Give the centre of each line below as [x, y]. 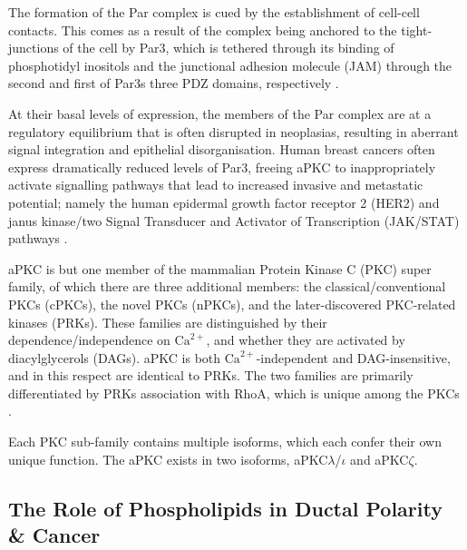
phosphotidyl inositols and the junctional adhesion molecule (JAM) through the [230, 65]
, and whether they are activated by [306, 340]
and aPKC [379, 459]
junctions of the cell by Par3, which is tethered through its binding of [201, 48]
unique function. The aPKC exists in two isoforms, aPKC [168, 459]
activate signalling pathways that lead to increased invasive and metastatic [216, 185]
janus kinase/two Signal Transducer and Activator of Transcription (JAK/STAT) [234, 220]
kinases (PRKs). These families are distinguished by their [168, 322]
